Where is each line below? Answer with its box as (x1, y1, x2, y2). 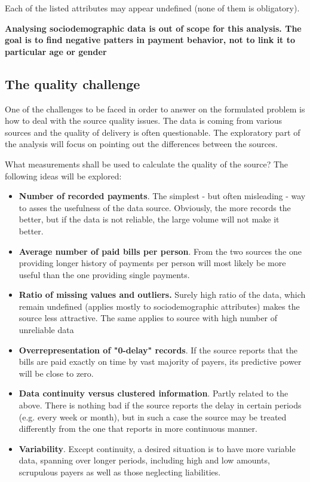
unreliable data (19, 324, 74, 336)
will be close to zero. (19, 367, 94, 379)
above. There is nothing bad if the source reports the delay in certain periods (19, 399, 302, 411)
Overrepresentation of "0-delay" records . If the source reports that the (19, 343, 298, 356)
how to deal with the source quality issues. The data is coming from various (5, 114, 283, 127)
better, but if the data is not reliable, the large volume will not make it (19, 213, 280, 225)
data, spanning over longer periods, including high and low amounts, (19, 454, 270, 466)
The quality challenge (5, 74, 140, 93)
